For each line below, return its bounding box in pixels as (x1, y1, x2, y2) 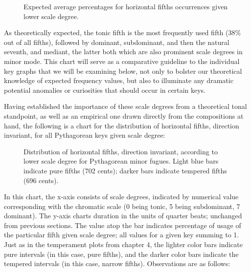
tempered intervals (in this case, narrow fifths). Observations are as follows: (4, 258, 230, 269)
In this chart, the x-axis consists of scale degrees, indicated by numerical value (4, 191, 239, 202)
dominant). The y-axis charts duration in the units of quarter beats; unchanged (4, 210, 242, 221)
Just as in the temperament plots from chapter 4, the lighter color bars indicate (4, 239, 243, 250)
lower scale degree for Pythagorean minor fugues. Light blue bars (23, 156, 219, 166)
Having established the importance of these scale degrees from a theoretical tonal (4, 101, 247, 111)
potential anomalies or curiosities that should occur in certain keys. (4, 84, 205, 95)
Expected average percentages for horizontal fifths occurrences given (23, 1, 228, 11)
